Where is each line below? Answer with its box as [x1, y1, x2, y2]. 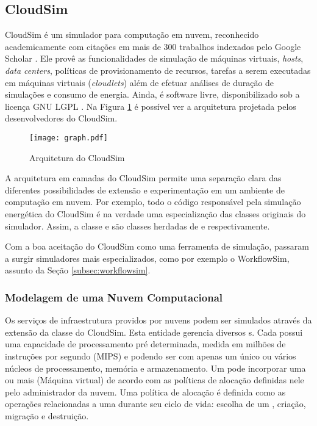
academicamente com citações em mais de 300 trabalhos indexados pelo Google [5, 40, 301, 52]
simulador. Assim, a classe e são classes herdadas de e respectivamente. [5, 219, 270, 232]
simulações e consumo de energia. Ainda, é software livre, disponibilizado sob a [5, 88, 300, 101]
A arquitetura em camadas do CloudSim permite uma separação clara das [5, 171, 282, 184]
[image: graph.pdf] [29, 133, 108, 142]
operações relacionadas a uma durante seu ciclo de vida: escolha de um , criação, [5, 397, 306, 410]
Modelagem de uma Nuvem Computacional [5, 289, 223, 305]
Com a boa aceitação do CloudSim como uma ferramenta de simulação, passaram [5, 240, 309, 253]
